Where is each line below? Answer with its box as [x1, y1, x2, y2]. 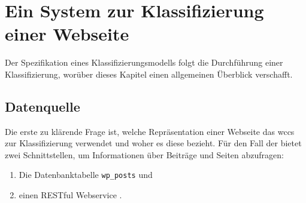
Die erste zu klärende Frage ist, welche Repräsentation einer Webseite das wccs [5, 125, 295, 137]
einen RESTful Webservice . [19, 189, 122, 201]
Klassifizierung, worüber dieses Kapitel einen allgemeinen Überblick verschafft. [5, 67, 293, 80]
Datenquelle [5, 97, 80, 115]
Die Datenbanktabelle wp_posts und [19, 168, 153, 181]
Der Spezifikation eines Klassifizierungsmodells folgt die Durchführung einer [5, 56, 283, 69]
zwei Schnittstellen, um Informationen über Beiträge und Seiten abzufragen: [5, 148, 284, 161]
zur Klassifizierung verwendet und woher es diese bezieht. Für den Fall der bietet [5, 137, 302, 149]
